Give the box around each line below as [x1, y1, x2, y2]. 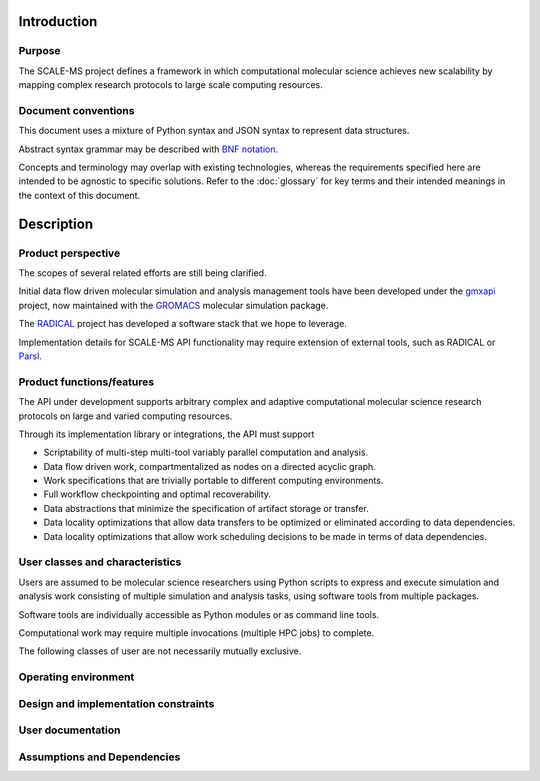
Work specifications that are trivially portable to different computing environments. [43, 475, 384, 487]
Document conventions [18, 103, 135, 117]
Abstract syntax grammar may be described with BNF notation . [18, 143, 279, 155]
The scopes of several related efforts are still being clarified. [18, 267, 267, 279]
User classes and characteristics [18, 555, 182, 569]
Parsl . [18, 350, 42, 362]
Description [18, 215, 94, 232]
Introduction [18, 13, 98, 30]
